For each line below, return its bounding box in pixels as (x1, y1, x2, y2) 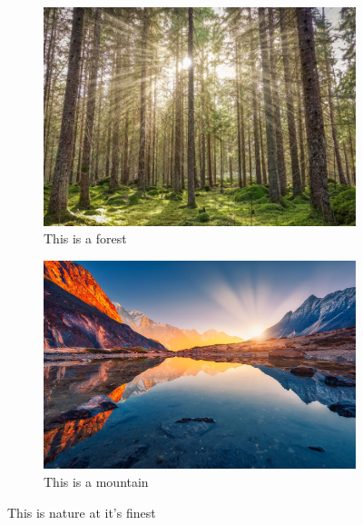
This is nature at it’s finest (7, 502, 156, 521)
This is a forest (44, 229, 127, 248)
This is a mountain (44, 472, 149, 491)
